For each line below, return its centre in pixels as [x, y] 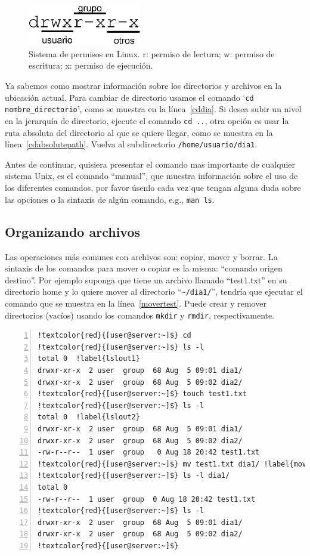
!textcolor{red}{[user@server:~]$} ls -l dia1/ [134, 476]
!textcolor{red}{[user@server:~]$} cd [114, 336]
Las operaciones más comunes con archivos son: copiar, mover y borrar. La [141, 256]
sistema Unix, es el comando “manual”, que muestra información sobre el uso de [151, 176]
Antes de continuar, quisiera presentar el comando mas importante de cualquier [150, 164]
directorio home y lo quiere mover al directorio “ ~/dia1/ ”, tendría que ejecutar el [154, 291]
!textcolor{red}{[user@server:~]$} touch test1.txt [142, 394]
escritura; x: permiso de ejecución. [91, 65]
